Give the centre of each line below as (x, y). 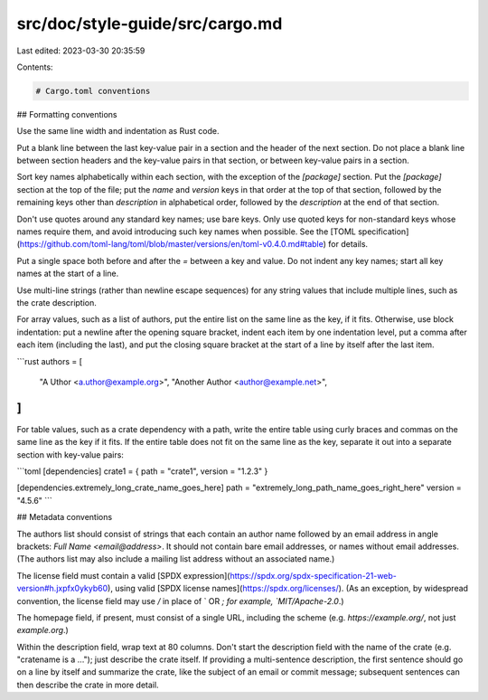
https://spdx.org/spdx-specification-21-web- (314, 575)
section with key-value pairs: (70, 454)
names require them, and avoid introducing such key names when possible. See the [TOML (186, 232)
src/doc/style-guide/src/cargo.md (150, 24)
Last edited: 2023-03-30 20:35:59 (81, 51)
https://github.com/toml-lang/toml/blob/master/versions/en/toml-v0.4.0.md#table (172, 244)
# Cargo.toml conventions (93, 91)
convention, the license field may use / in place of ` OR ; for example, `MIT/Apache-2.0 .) (180, 601)
